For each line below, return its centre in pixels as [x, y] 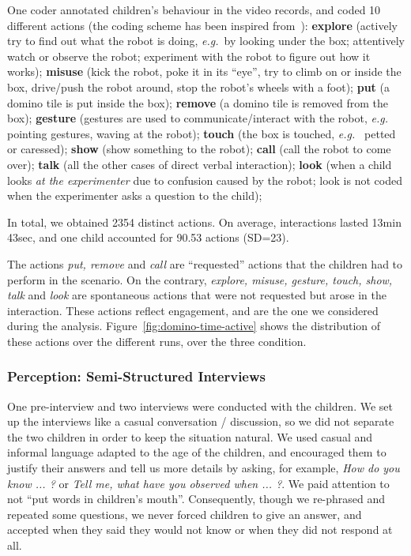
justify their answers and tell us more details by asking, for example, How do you [204, 468]
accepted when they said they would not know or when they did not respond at [200, 530]
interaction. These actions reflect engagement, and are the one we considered [193, 310]
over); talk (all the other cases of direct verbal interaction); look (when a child [200, 164]
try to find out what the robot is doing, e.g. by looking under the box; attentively [206, 41]
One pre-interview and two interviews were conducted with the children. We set [200, 406]
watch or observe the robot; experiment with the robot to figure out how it [189, 56]
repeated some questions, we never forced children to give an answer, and [185, 514]
